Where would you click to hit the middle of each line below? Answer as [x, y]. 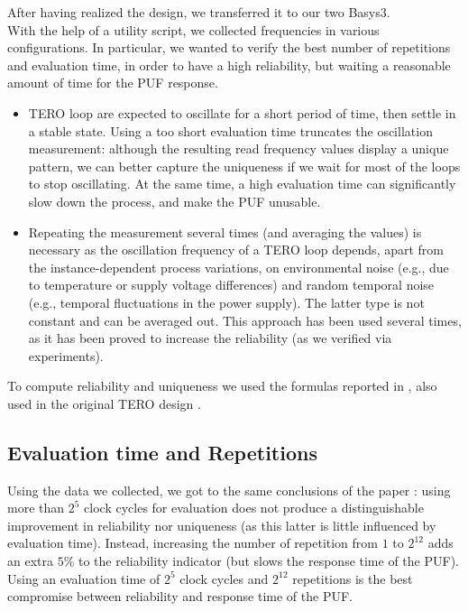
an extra [30, 561]
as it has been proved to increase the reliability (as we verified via [210, 338]
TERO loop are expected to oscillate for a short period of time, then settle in [242, 112]
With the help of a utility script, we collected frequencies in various [193, 29]
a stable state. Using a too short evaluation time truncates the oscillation [230, 130]
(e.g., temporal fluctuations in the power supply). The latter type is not [226, 302]
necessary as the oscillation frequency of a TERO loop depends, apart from [236, 250]
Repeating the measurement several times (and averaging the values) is [225, 231]
